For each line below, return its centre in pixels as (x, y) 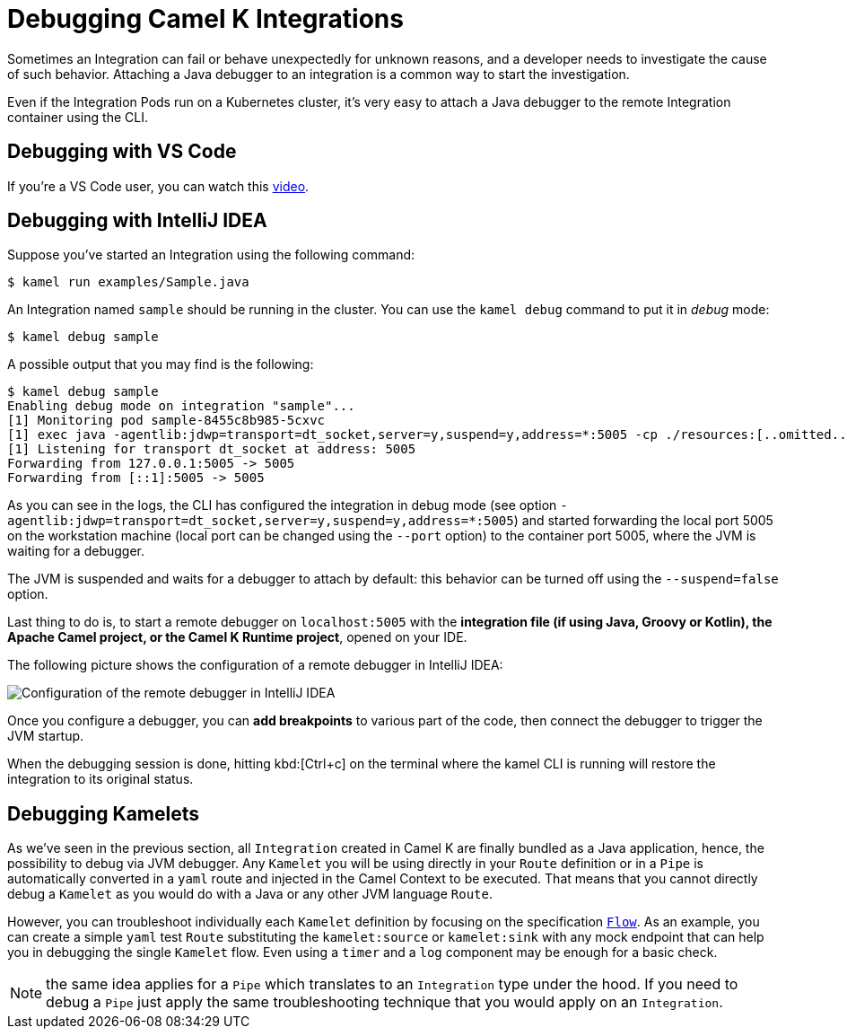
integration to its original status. (100, 779)
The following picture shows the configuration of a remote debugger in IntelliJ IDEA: (255, 665)
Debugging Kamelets (103, 813)
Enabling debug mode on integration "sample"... (181, 406)
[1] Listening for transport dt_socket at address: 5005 (212, 449)
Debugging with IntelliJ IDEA (137, 221)
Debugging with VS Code (122, 152)
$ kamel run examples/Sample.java (128, 282)
